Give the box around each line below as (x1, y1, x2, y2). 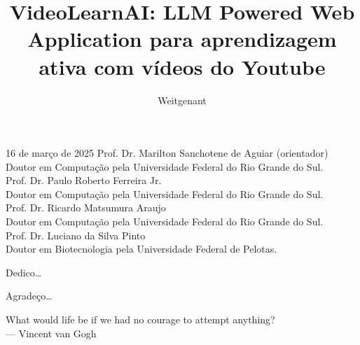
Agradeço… (6, 288, 53, 303)
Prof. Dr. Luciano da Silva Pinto (6, 227, 146, 242)
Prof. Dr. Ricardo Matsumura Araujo (6, 200, 166, 215)
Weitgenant (158, 92, 207, 107)
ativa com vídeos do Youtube (39, 52, 326, 80)
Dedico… (6, 265, 42, 279)
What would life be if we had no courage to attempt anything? (6, 312, 275, 327)
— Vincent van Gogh (6, 325, 97, 340)
